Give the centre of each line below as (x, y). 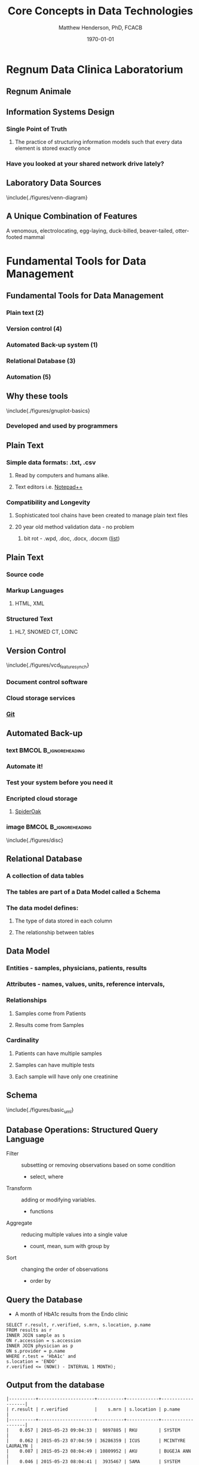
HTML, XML (30, 603)
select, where (47, 1177)
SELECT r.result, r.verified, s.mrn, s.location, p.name (79, 1325)
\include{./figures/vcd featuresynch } (48, 666)
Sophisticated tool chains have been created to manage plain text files (101, 516)
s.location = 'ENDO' (32, 1362)
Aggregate (19, 1223)
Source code (25, 574)
